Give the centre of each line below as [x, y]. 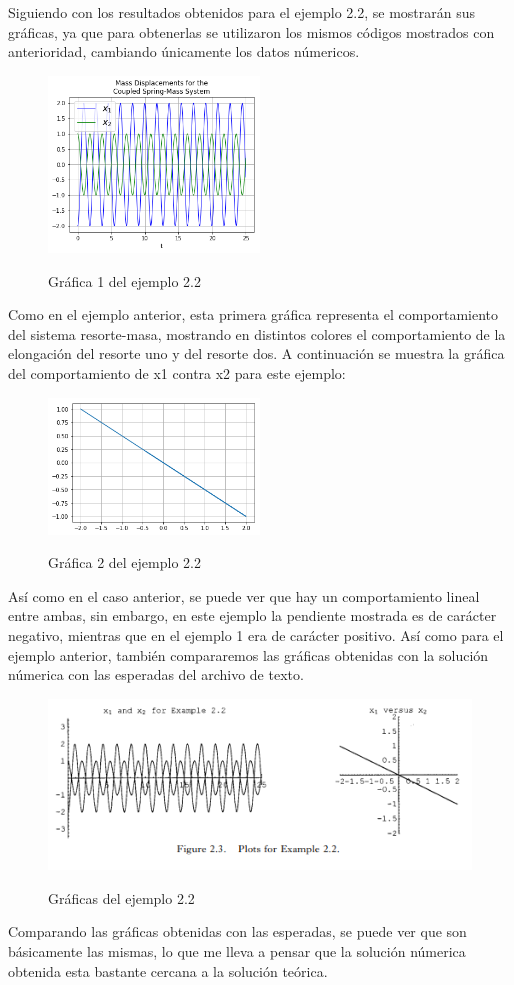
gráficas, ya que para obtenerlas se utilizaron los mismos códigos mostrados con [251, 31]
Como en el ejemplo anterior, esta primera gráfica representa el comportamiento [253, 314]
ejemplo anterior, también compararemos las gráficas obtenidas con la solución [248, 654]
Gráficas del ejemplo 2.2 [121, 897]
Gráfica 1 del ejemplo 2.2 [124, 280]
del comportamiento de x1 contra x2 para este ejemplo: [177, 372]
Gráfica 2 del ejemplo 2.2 [124, 562]
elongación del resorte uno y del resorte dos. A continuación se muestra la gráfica [256, 353]
